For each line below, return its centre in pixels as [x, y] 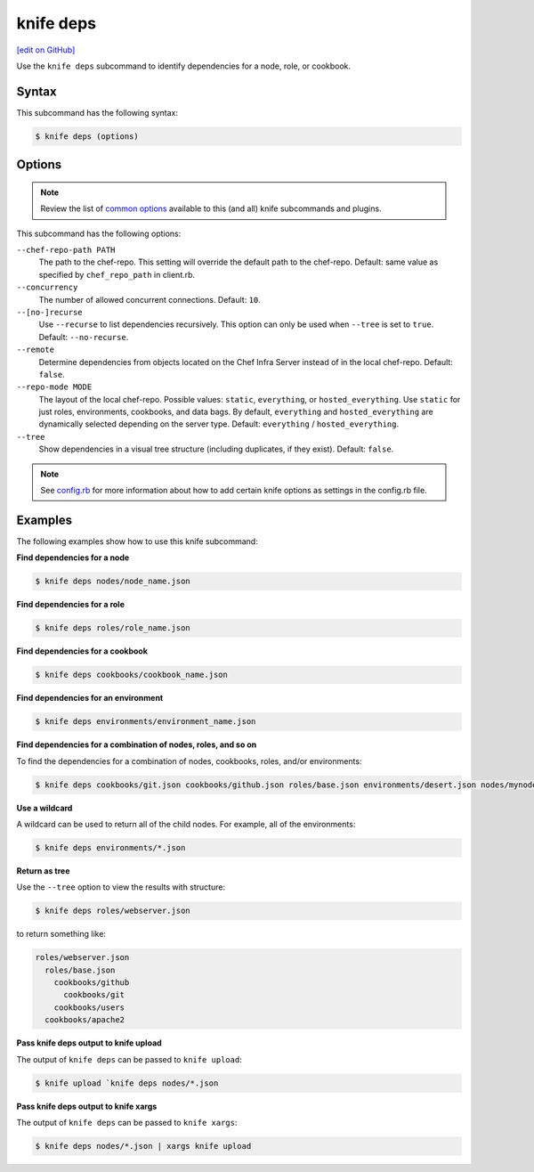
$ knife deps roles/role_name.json [113, 628]
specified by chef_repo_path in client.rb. [117, 274]
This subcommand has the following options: [99, 233]
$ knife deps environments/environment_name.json [146, 722]
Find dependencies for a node [73, 558]
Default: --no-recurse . [84, 337]
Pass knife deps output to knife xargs [87, 1106]
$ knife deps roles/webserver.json [113, 911]
